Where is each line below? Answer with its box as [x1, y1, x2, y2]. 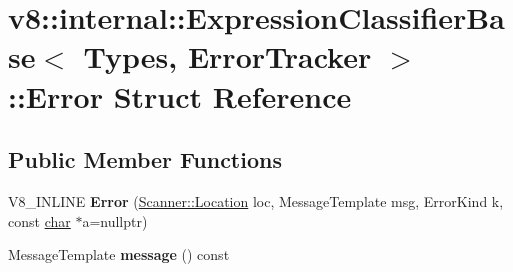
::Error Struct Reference [8, 75, 352, 116]
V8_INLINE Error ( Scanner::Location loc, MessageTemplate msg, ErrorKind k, [8, 190, 504, 211]
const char [8, 210, 71, 231]
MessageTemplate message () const [8, 244, 230, 265]
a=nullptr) [82, 210, 148, 231]
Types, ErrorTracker [83, 36, 372, 77]
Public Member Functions [8, 144, 282, 175]
